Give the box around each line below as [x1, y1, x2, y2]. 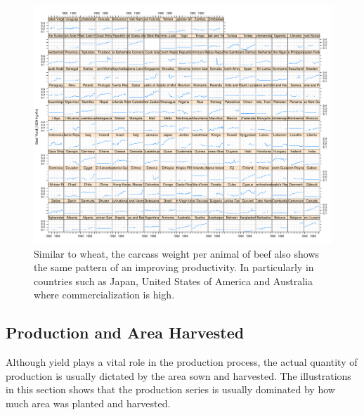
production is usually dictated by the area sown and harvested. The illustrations [6, 368, 351, 383]
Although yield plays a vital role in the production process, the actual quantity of [6, 355, 358, 369]
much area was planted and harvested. [6, 396, 171, 411]
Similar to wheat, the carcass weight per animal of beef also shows [34, 246, 320, 261]
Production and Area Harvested [6, 322, 245, 343]
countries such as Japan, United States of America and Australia [34, 273, 313, 288]
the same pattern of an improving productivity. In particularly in [34, 260, 314, 275]
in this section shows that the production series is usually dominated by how [6, 382, 335, 397]
